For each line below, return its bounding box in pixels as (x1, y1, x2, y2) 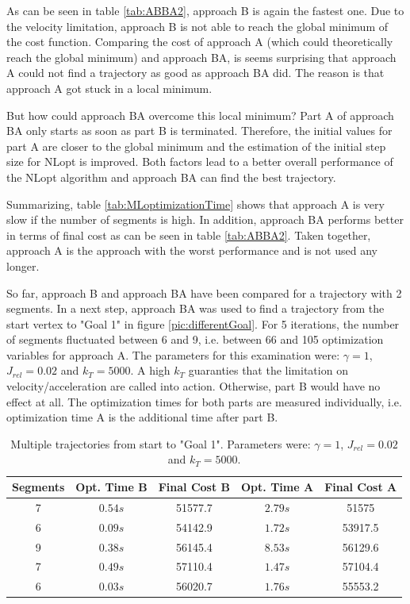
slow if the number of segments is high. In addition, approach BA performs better (6, 211, 404, 228)
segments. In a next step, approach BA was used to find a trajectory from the (6, 300, 385, 317)
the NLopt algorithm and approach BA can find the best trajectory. (6, 168, 336, 185)
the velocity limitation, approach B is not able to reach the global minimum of (6, 17, 389, 34)
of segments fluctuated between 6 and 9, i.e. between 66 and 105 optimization (6, 331, 384, 348)
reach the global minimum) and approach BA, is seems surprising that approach (6, 48, 397, 65)
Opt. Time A (241, 479, 314, 495)
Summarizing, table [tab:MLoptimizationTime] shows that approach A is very (6, 195, 385, 212)
